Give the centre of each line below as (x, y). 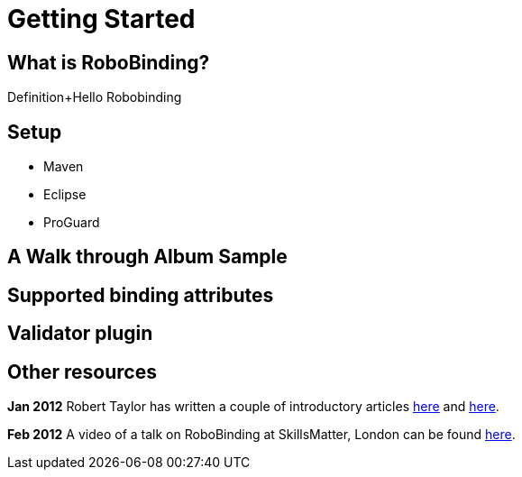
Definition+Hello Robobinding (95, 97)
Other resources (82, 372)
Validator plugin (80, 334)
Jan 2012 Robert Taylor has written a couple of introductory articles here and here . (253, 407)
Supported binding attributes (141, 295)
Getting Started (101, 19)
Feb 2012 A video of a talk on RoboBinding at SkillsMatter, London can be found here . (261, 435)
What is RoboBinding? (109, 62)
